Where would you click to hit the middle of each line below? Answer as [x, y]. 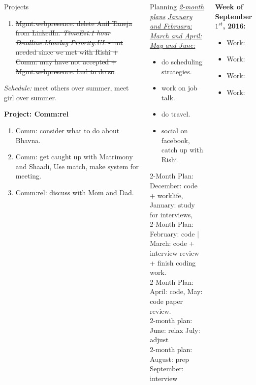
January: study [173, 205]
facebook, [176, 140]
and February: [171, 26]
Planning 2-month [177, 6]
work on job [179, 88]
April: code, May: [176, 291]
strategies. [177, 71]
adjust [159, 340]
